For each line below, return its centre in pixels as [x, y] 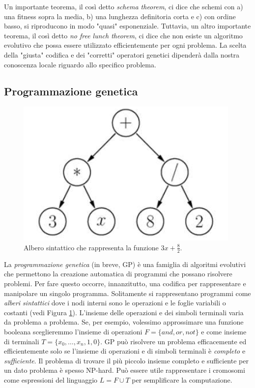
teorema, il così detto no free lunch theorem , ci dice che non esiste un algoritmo [123, 35]
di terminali [22, 341]
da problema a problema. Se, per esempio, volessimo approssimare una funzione [124, 322]
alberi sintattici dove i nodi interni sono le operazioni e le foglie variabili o [115, 303]
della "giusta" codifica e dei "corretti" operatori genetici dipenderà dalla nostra [122, 54]
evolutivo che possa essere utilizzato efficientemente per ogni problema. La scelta [125, 45]
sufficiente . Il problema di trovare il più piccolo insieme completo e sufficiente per [126, 360]
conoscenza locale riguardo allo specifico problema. [80, 64]
